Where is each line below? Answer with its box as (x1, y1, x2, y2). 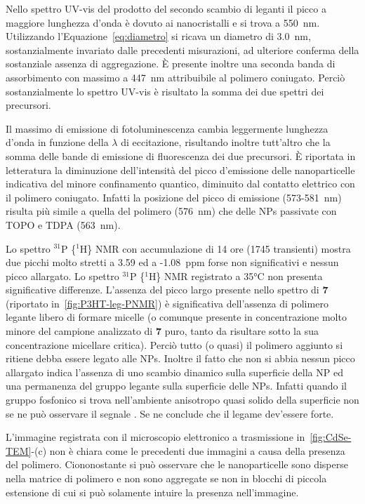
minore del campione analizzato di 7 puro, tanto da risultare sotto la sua (6, 324, 319, 338)
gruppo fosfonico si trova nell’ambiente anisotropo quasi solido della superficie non (6, 392, 359, 407)
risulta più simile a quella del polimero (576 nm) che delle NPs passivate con (6, 204, 337, 218)
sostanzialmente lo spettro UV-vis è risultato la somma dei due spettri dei (6, 84, 324, 98)
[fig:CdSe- (310, 430, 352, 444)
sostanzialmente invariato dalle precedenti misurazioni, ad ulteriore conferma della (6, 42, 359, 57)
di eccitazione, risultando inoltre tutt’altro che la (121, 135, 331, 150)
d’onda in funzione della (6, 135, 109, 150)
